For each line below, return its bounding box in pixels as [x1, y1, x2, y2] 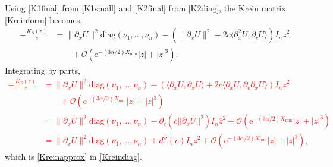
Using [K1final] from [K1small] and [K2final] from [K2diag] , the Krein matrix [5, 2, 286, 14]
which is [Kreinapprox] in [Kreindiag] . [5, 150, 142, 163]
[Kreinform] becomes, [5, 13, 83, 26]
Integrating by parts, [5, 64, 80, 77]
